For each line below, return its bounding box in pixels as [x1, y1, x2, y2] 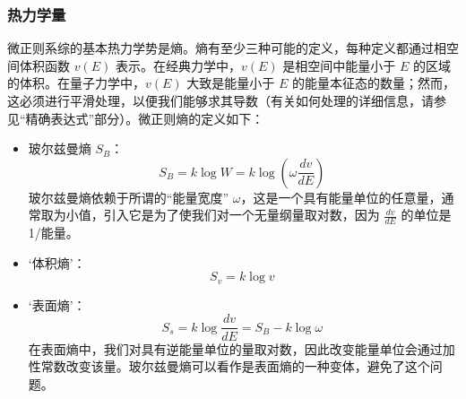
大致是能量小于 [186, 74, 275, 92]
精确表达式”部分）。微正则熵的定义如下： [25, 108, 264, 127]
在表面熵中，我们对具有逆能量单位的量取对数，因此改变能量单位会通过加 [28, 339, 455, 358]
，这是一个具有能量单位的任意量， [240, 187, 442, 206]
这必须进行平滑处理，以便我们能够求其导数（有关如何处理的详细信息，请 [7, 91, 434, 109]
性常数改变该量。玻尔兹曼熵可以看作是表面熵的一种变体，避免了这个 [28, 357, 430, 376]
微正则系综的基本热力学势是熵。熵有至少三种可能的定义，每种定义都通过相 [7, 39, 446, 57]
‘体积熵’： [28, 253, 86, 272]
